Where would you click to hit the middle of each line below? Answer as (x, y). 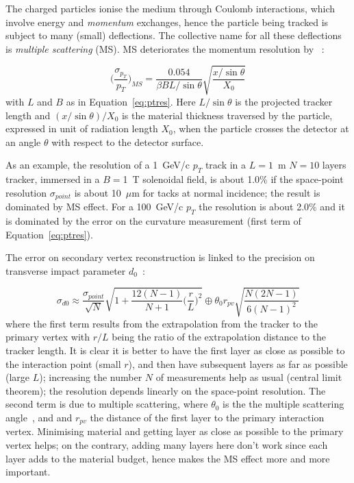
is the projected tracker (284, 101)
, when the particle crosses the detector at (261, 128)
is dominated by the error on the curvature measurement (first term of (153, 220)
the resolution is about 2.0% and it (272, 207)
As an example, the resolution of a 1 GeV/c (98, 165)
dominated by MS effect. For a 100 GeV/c (94, 207)
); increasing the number (91, 377)
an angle (23, 141)
